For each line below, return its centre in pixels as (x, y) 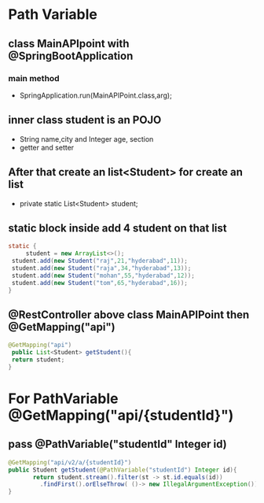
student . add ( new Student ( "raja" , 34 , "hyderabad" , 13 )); (101, 268)
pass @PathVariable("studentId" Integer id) (117, 444)
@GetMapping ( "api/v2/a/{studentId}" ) (70, 462)
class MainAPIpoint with (69, 44)
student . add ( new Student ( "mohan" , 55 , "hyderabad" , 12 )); (103, 276)
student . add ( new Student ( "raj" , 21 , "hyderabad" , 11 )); (100, 261)
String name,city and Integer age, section (86, 139)
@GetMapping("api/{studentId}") (121, 415)
